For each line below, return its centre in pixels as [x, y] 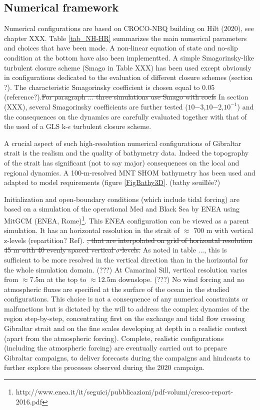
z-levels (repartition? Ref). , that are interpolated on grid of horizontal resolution [128, 240]
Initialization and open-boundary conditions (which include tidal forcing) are [122, 199]
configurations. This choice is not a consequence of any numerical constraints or [126, 299]
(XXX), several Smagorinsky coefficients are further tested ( [96, 106]
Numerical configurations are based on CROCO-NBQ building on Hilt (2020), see [129, 28]
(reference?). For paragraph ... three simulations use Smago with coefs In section [126, 97]
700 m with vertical [223, 230]
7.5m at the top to [58, 279]
